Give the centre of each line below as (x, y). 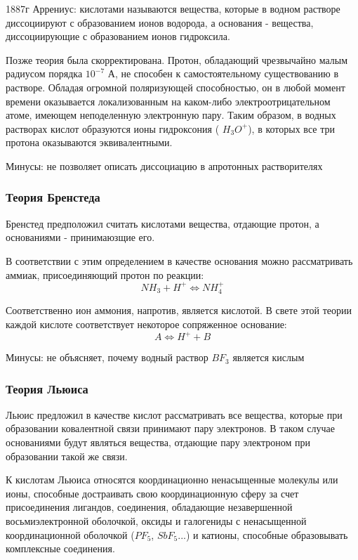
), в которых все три (291, 128)
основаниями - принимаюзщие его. (80, 237)
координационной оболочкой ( (70, 534)
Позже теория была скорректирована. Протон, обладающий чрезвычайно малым (177, 59)
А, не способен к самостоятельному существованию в (223, 73)
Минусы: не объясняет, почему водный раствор (107, 357)
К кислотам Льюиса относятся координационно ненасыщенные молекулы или (172, 480)
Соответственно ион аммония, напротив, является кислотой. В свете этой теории (179, 310)
